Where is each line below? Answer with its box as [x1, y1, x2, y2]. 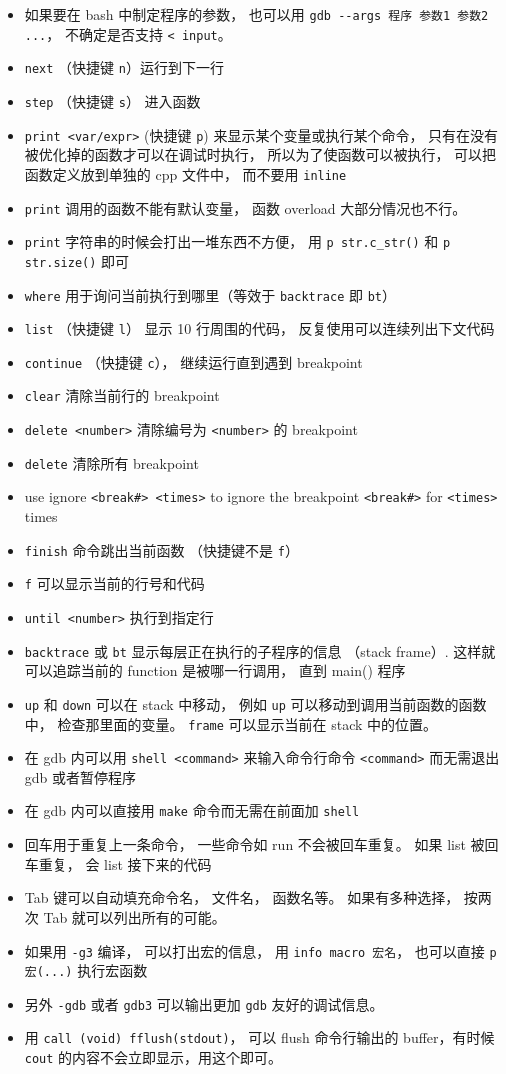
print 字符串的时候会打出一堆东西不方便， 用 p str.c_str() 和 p [24, 231, 451, 252]
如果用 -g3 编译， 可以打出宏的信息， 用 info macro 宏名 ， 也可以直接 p [24, 940, 497, 961]
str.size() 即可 [24, 250, 130, 271]
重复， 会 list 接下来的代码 [38, 853, 212, 874]
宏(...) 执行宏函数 [24, 960, 148, 981]
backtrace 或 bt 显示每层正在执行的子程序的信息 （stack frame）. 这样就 [24, 640, 496, 661]
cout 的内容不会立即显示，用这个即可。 [24, 1047, 283, 1068]
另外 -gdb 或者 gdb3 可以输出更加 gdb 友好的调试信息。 [24, 993, 384, 1014]
